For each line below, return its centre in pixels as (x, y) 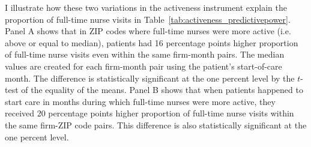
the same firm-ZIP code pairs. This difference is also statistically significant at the (156, 124)
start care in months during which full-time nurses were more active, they (140, 101)
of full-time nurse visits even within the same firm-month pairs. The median (145, 54)
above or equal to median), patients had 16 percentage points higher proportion (152, 42)
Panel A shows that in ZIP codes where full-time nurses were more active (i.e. (148, 31)
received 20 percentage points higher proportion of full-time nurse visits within (149, 113)
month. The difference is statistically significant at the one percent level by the (150, 78)
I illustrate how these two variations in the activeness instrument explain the (146, 7)
